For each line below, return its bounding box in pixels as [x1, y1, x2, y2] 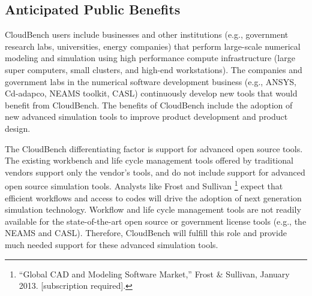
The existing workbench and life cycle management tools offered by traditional [5, 154, 293, 167]
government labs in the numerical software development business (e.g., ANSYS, [5, 75, 296, 87]
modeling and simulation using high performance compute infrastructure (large [5, 52, 295, 64]
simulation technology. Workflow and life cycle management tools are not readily [5, 203, 301, 216]
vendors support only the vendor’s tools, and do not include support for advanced [5, 165, 305, 178]
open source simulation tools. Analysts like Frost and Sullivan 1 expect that [5, 178, 283, 192]
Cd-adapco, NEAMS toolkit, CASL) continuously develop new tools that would [5, 87, 298, 99]
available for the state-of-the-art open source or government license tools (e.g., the [5, 215, 307, 227]
